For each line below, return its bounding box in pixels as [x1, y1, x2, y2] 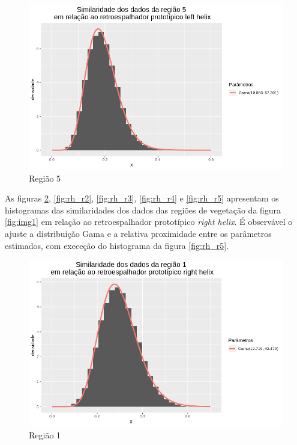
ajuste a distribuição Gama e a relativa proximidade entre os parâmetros [5, 227, 272, 240]
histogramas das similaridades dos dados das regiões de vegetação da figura [5, 203, 281, 216]
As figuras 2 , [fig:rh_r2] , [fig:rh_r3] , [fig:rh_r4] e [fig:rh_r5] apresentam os [5, 192, 279, 204]
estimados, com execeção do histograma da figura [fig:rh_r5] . [5, 239, 229, 251]
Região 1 [29, 429, 61, 441]
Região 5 [29, 171, 61, 184]
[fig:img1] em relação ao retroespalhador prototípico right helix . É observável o [5, 215, 293, 228]
